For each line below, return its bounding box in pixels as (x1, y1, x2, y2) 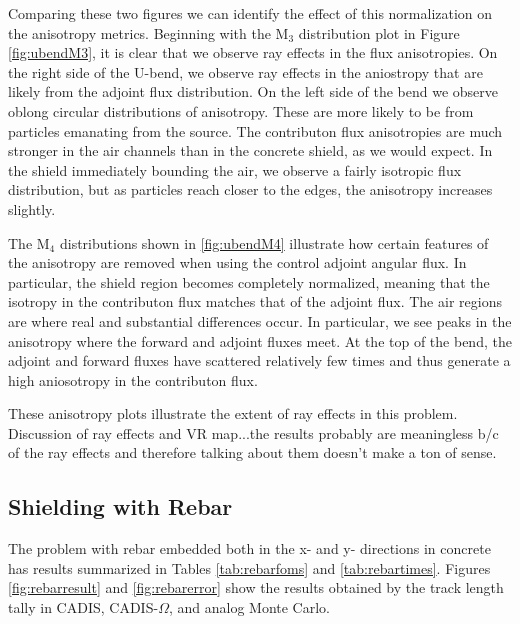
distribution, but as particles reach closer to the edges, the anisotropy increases (8, 179, 493, 200)
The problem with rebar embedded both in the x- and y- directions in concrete (8, 538, 491, 559)
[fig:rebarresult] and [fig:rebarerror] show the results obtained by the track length (8, 577, 504, 598)
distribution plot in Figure (298, 22, 460, 43)
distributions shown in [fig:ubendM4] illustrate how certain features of (59, 232, 489, 253)
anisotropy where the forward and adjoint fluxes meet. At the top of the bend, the (8, 330, 512, 351)
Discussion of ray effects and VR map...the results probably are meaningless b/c (8, 422, 499, 443)
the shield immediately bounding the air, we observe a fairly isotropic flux (8, 159, 462, 180)
